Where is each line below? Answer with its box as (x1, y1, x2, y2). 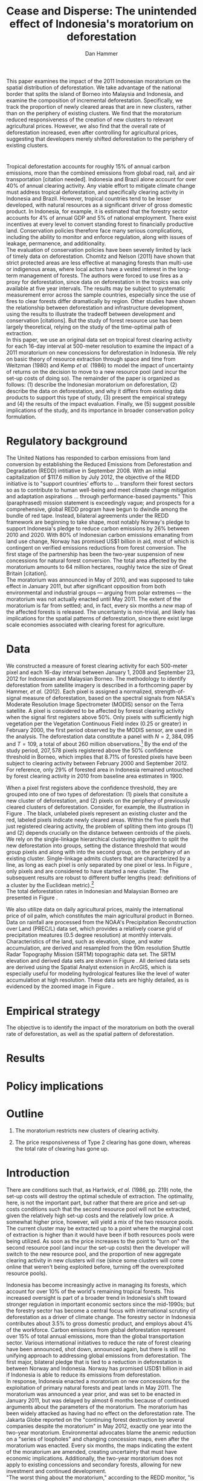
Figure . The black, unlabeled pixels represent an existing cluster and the (6, 809, 187, 817)
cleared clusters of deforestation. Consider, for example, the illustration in (6, 803, 190, 811)
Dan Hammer (85, 50, 118, 57)
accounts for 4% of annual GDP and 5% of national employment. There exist (6, 214, 197, 222)
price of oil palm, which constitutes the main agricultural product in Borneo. (6, 912, 195, 919)
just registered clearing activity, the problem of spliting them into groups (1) (6, 823, 193, 830)
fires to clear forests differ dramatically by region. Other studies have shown (6, 298, 196, 305)
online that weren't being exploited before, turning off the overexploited (6, 1263, 184, 1270)
